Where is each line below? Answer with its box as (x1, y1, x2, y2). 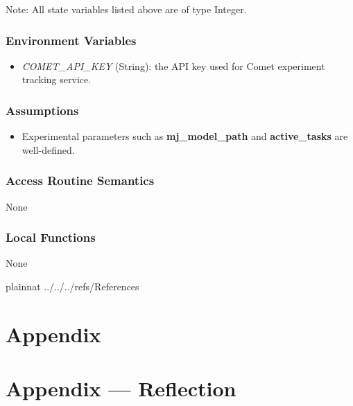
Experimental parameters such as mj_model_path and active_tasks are (21, 129, 348, 143)
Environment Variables (6, 31, 137, 48)
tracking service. (21, 72, 92, 87)
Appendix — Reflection (6, 374, 236, 403)
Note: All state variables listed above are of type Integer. (6, 2, 247, 16)
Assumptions (6, 101, 79, 118)
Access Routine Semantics (6, 172, 155, 189)
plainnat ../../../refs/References (6, 279, 139, 294)
